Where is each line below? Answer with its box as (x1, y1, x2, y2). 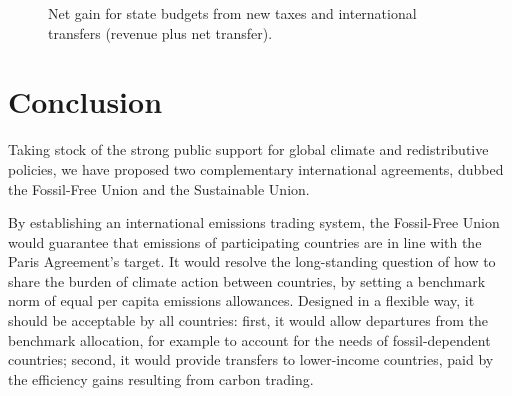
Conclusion (8, 81, 163, 122)
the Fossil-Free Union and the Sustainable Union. (8, 178, 310, 199)
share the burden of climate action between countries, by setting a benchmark (8, 270, 486, 291)
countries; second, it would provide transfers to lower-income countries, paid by (8, 349, 494, 370)
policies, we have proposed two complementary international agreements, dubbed (8, 158, 504, 179)
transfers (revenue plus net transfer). (48, 22, 273, 43)
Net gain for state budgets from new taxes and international (48, 3, 417, 23)
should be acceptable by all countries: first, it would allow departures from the (8, 310, 489, 331)
